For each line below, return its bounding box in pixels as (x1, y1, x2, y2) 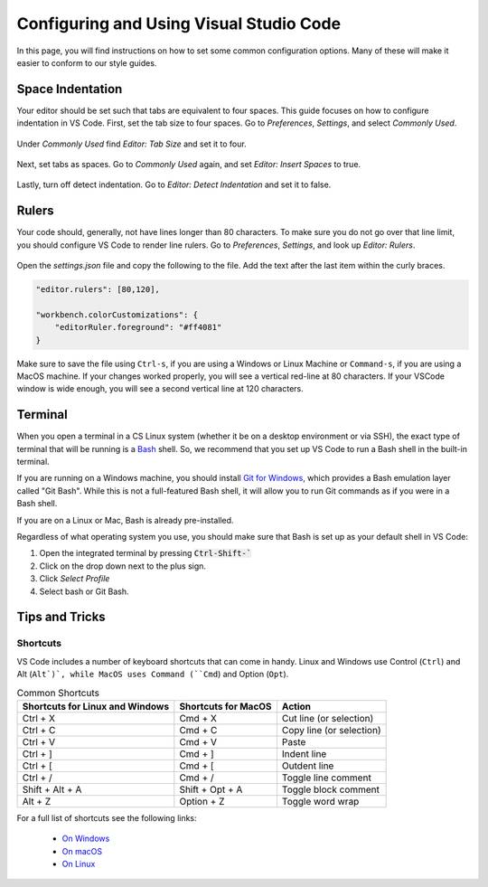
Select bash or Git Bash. (39, 586, 130, 597)
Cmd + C (179, 723, 218, 736)
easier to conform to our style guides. (16, 57, 157, 68)
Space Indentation (16, 81, 123, 97)
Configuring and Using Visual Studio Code (16, 14, 342, 33)
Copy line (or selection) (281, 723, 381, 736)
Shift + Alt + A (22, 783, 82, 796)
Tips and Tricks (16, 609, 106, 625)
